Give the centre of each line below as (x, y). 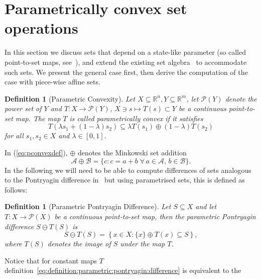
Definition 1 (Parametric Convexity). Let (70, 98)
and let (206, 206)
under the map (143, 244)
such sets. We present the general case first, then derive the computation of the (126, 72)
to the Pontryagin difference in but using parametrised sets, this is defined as (125, 180)
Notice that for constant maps (51, 260)
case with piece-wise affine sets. (52, 82)
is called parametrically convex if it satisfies (136, 118)
